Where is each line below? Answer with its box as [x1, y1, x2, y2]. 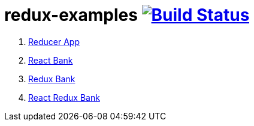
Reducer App [28, 36, 80, 47]
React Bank [28, 55, 73, 65]
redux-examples [4, 5, 138, 25]
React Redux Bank [28, 92, 100, 103]
